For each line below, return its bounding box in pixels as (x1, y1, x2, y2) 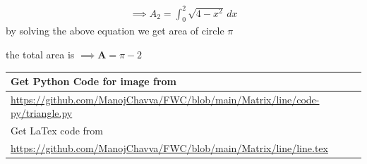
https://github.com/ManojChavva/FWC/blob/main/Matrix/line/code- (11, 92, 320, 106)
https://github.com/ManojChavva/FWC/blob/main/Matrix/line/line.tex (11, 141, 328, 156)
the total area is (6, 46, 75, 61)
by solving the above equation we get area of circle (6, 23, 224, 38)
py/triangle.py (11, 106, 73, 120)
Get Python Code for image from (11, 74, 177, 89)
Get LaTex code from (11, 123, 103, 138)
